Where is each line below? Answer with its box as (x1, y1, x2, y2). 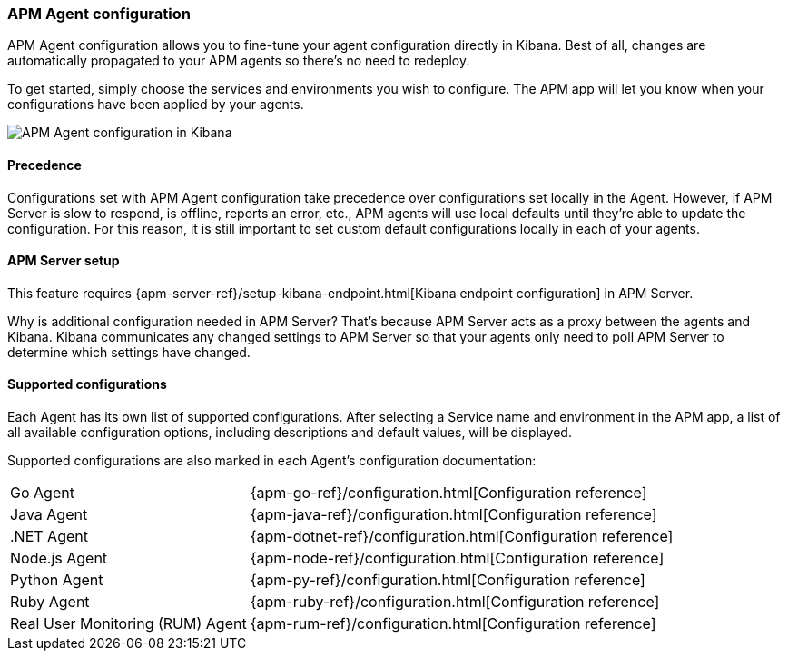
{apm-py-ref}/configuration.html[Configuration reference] (250, 571, 645, 590)
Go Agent (10, 484, 74, 503)
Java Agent (10, 505, 88, 524)
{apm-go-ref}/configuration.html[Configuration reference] (250, 484, 647, 503)
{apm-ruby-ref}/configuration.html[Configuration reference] (250, 593, 660, 612)
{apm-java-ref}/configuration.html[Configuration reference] (250, 505, 657, 524)
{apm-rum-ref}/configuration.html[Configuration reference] (250, 614, 656, 633)
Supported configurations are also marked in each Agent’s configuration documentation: (7, 453, 537, 469)
